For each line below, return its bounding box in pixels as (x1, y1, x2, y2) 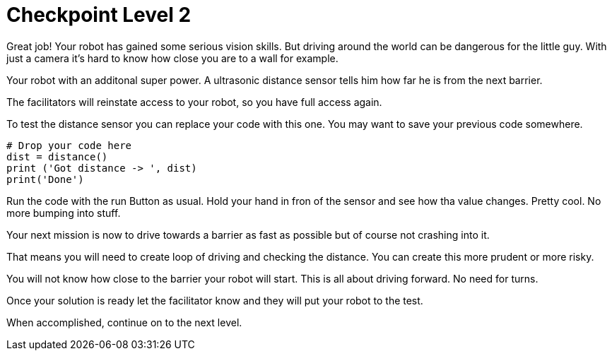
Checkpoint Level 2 (6, 3, 192, 27)
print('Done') (6, 173, 84, 185)
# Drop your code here (6, 139, 132, 151)
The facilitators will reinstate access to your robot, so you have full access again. (6, 95, 382, 108)
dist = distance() (6, 150, 108, 162)
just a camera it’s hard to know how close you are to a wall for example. (6, 52, 339, 64)
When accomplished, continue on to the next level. (6, 316, 242, 328)
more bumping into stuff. (6, 206, 121, 219)
